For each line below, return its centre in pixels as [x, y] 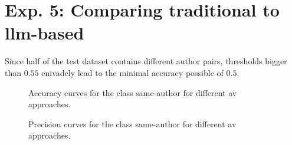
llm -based [45, 33]
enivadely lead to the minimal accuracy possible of [132, 72]
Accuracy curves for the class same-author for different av [133, 92]
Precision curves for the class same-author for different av [132, 123]
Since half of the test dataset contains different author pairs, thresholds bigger [146, 61]
